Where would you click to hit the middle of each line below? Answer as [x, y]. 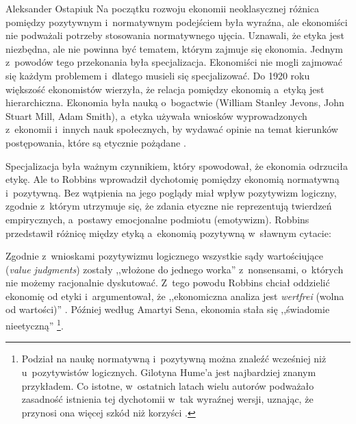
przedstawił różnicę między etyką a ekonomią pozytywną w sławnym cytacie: [168, 233]
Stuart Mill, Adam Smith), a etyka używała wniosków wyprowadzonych [156, 115]
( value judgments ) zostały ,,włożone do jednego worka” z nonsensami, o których [175, 269]
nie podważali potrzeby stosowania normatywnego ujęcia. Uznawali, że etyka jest [175, 35]
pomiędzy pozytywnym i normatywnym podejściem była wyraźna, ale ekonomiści [177, 22]
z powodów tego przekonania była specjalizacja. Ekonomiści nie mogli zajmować [174, 62]
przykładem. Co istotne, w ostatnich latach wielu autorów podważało [168, 385]
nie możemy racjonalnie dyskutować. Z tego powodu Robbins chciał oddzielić [168, 283]
